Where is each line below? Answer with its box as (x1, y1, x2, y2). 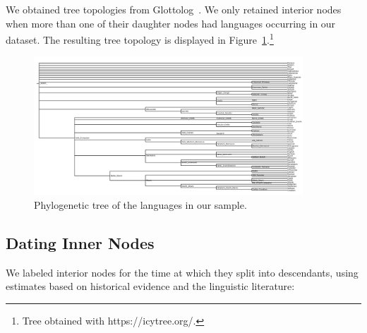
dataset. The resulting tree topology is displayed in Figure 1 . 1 (6, 30, 274, 47)
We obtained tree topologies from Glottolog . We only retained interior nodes (6, 2, 342, 16)
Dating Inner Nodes (6, 232, 155, 254)
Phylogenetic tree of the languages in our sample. (34, 198, 247, 212)
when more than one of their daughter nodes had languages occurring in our (6, 16, 336, 30)
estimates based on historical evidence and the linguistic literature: (6, 279, 295, 293)
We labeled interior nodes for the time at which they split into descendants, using (6, 265, 359, 279)
